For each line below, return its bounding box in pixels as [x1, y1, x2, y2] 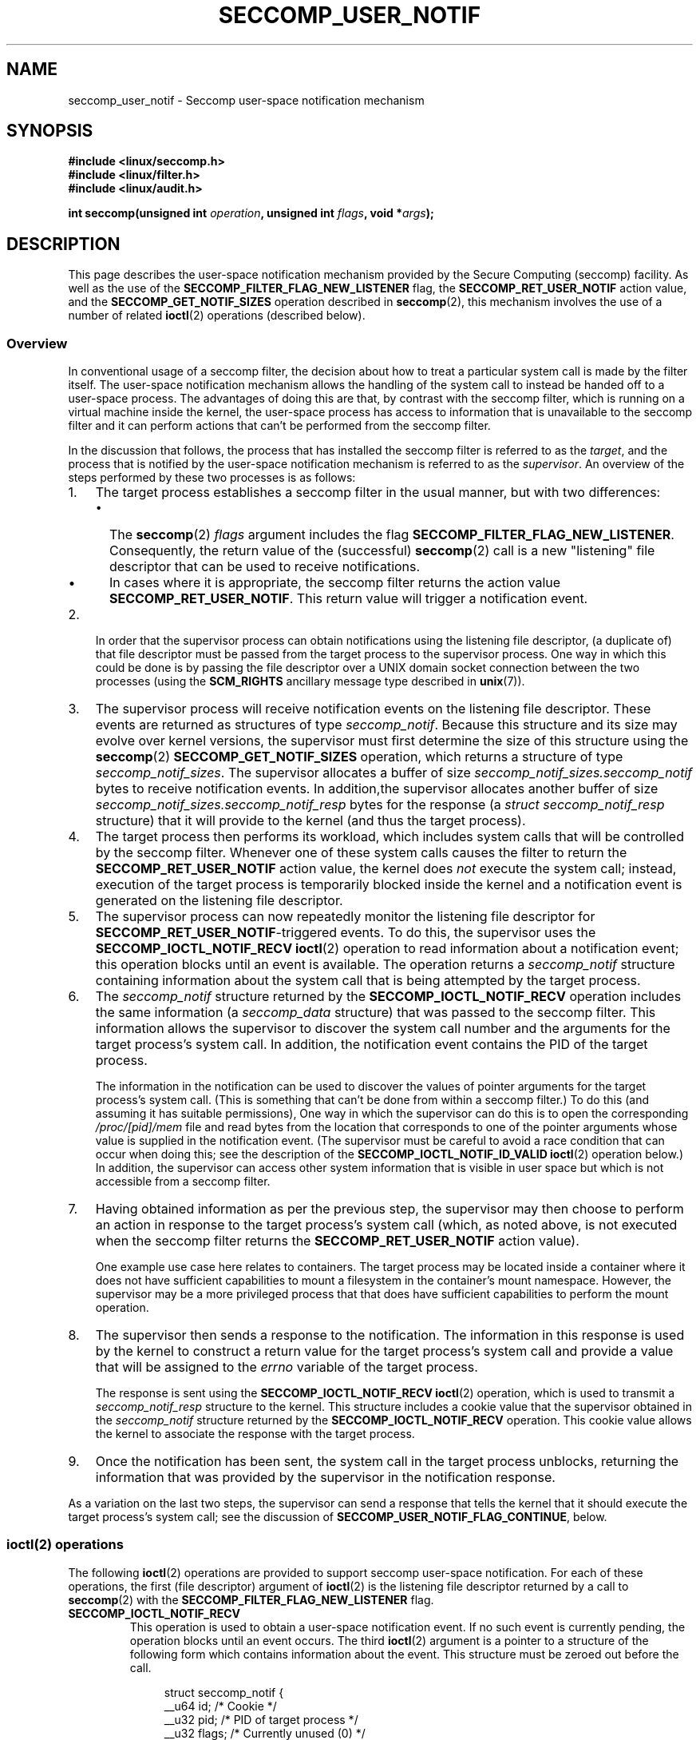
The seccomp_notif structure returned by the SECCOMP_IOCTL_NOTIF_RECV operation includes [95, 988, 682, 1005]
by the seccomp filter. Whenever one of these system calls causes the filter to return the [95, 844, 627, 861]
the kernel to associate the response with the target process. [95, 1427, 415, 1441]
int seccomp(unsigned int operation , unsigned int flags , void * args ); [68, 206, 434, 220]
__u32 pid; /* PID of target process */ [164, 1712, 358, 1726]
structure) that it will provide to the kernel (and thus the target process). [95, 812, 526, 829]
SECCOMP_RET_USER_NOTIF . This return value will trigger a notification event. [109, 590, 588, 607]
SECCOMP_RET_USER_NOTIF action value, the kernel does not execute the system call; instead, [95, 860, 677, 877]
